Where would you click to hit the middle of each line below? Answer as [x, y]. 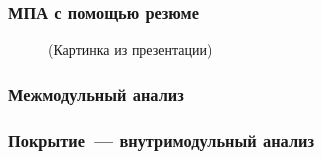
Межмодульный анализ [96, 93]
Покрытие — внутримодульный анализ [161, 139]
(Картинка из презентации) [130, 49]
